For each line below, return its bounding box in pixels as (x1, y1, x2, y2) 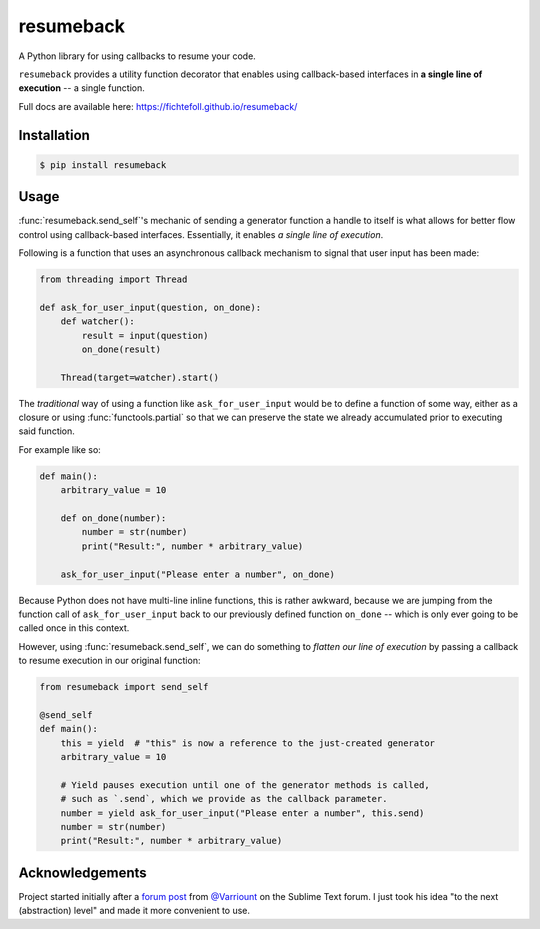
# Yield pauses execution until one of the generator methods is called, (60, 779, 430, 790)
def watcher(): (60, 316, 135, 327)
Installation (18, 126, 90, 144)
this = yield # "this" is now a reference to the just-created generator (60, 737, 435, 749)
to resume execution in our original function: (18, 655, 201, 667)
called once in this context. (18, 622, 130, 634)
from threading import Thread (39, 273, 188, 285)
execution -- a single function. (18, 82, 145, 94)
